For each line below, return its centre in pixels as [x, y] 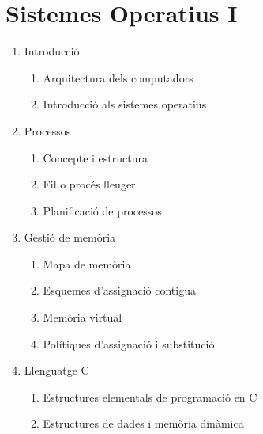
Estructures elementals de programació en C [150, 396]
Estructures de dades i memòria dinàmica [143, 423]
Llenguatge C [56, 370]
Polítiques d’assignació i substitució [129, 343]
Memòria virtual [83, 317]
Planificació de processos [102, 210]
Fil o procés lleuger [89, 184]
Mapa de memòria [87, 263]
